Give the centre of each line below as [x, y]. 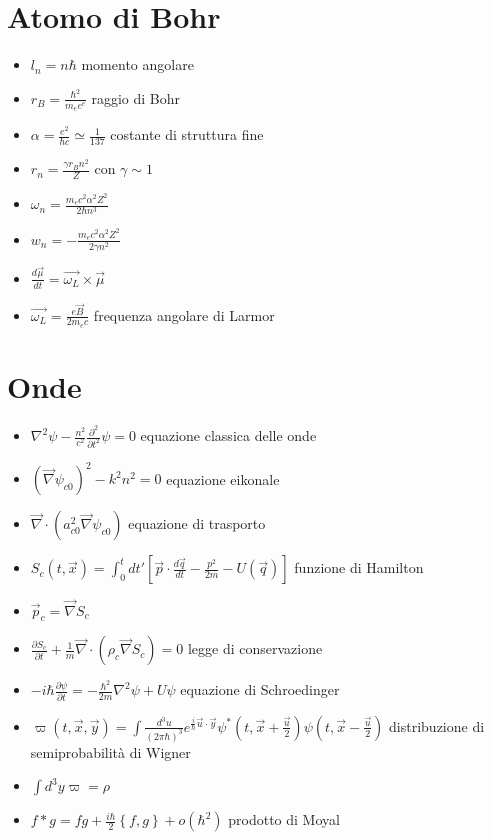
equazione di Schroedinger [260, 689]
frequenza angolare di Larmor [184, 314]
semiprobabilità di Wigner [110, 751]
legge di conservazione [255, 648]
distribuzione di [437, 725]
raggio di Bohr [136, 97]
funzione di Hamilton [359, 567]
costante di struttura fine [187, 134]
